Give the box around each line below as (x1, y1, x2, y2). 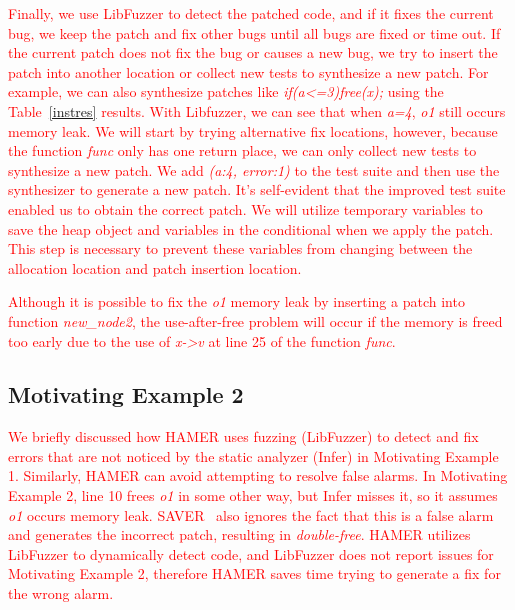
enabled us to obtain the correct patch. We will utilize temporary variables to (8, 198, 483, 219)
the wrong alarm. (8, 583, 114, 604)
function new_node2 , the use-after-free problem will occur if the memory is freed (8, 310, 503, 331)
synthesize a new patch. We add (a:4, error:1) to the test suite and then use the (8, 159, 500, 180)
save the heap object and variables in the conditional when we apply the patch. (8, 218, 494, 239)
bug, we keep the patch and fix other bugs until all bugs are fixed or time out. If (8, 22, 501, 43)
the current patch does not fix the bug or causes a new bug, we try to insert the (8, 42, 498, 63)
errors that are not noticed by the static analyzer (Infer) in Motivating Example (8, 445, 499, 466)
